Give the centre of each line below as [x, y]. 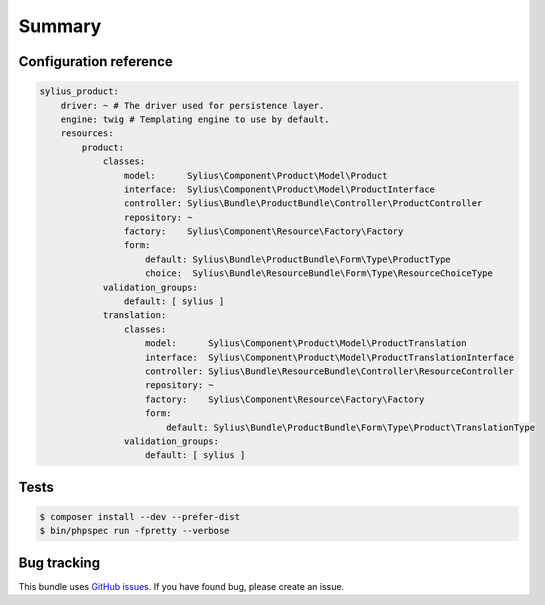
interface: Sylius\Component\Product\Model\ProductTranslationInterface [330, 357]
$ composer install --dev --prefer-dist [139, 516]
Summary [60, 26]
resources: [87, 133]
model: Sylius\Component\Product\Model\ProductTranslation [306, 343]
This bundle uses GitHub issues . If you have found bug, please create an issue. [181, 586]
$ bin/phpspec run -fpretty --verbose [134, 531]
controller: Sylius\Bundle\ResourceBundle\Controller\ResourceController [330, 371]
